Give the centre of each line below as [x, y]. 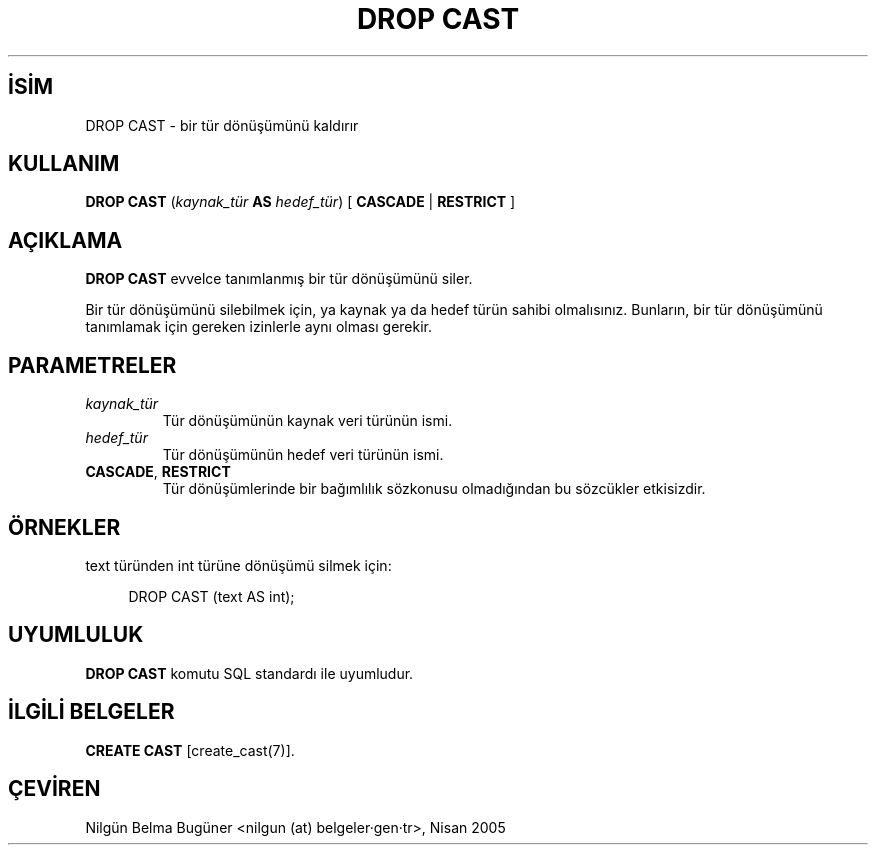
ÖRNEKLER [64, 527]
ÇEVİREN [54, 789]
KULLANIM [64, 164]
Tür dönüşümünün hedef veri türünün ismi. [303, 455]
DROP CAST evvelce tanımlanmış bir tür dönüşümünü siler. [279, 279]
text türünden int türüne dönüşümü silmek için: [238, 565]
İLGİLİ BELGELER [91, 712]
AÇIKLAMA [65, 240]
